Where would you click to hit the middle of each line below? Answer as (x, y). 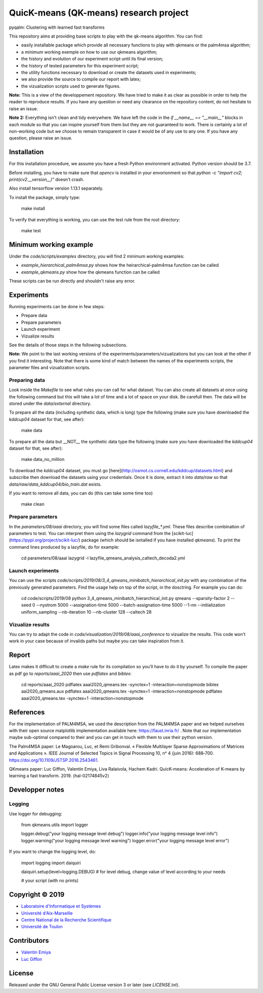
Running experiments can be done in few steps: (57, 307)
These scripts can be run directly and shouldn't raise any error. (72, 281)
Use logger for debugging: (36, 814)
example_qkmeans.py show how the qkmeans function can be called (91, 272)
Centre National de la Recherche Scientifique (66, 920)
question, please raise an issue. (41, 138)
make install (33, 209)
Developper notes (37, 790)
